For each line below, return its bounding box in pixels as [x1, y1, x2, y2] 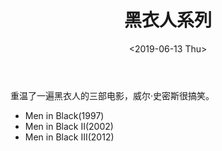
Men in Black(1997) [24, 109, 105, 121]
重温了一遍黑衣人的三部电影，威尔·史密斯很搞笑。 [10, 89, 215, 101]
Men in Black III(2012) [24, 131, 115, 143]
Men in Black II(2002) [24, 120, 114, 132]
